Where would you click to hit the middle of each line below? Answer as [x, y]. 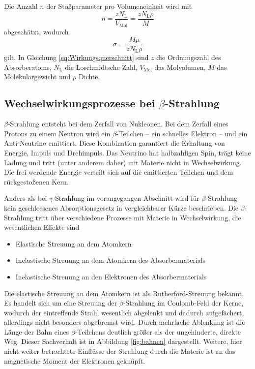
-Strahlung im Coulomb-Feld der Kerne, [183, 303]
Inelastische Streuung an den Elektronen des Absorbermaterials [111, 276]
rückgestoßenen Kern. [36, 181]
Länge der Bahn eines [37, 331]
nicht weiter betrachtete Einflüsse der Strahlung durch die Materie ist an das [120, 351]
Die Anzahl [21, 6]
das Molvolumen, [180, 67]
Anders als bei [26, 198]
